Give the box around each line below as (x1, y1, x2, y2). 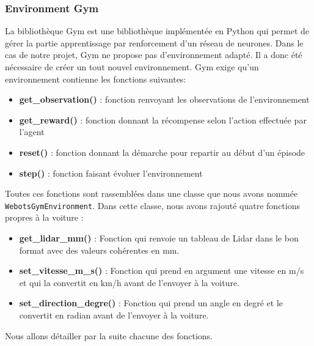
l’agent (19, 125, 45, 138)
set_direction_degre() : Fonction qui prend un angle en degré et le (19, 296, 283, 309)
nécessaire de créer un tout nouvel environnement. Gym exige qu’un (5, 61, 259, 73)
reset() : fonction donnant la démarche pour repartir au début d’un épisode (19, 145, 305, 158)
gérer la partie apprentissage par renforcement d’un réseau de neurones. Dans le (5, 36, 304, 49)
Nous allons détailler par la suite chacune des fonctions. (5, 329, 213, 342)
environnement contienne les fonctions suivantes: (5, 72, 186, 85)
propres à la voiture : (5, 211, 84, 224)
